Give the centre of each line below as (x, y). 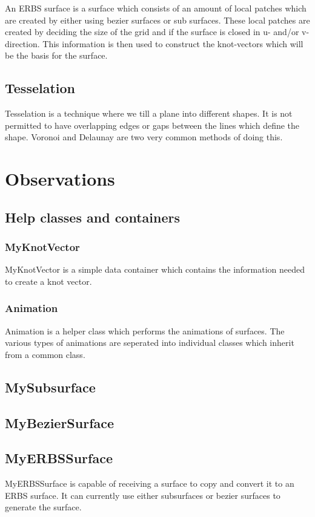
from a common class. (45, 354)
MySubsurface (50, 387)
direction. (22, 43)
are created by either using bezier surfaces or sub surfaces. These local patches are (157, 20)
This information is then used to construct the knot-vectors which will (173, 43)
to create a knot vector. (48, 281)
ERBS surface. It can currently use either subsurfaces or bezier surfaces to (143, 495)
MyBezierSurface (60, 422)
